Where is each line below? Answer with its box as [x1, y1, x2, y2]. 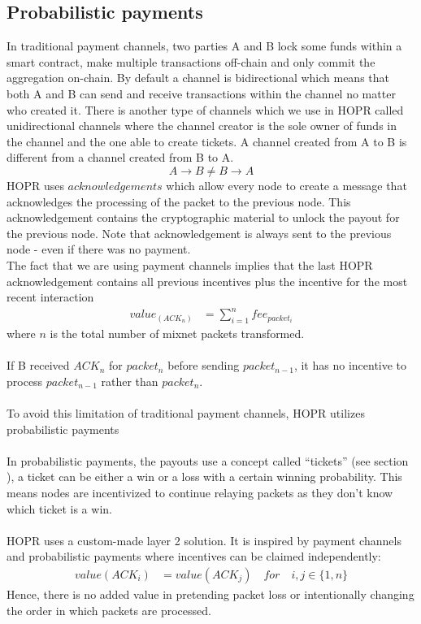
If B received [7, 357, 70, 374]
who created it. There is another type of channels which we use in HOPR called [7, 101, 404, 118]
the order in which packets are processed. [7, 601, 211, 618]
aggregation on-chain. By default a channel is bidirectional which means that [7, 69, 390, 86]
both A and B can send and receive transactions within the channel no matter [7, 84, 396, 102]
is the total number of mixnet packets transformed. [50, 325, 305, 342]
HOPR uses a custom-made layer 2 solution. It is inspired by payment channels [7, 531, 401, 548]
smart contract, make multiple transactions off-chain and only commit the [7, 53, 375, 70]
